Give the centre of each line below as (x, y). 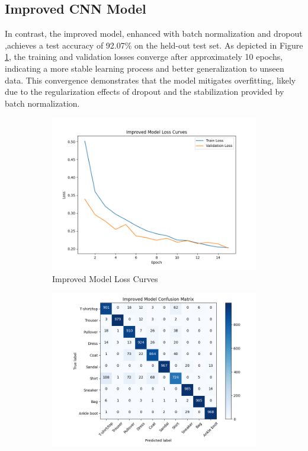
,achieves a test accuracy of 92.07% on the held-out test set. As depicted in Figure (154, 45)
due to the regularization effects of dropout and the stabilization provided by (145, 92)
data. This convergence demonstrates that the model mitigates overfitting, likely (150, 80)
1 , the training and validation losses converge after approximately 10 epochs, (144, 57)
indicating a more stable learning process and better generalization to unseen (145, 68)
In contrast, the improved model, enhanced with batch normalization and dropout (154, 33)
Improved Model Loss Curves (105, 278)
